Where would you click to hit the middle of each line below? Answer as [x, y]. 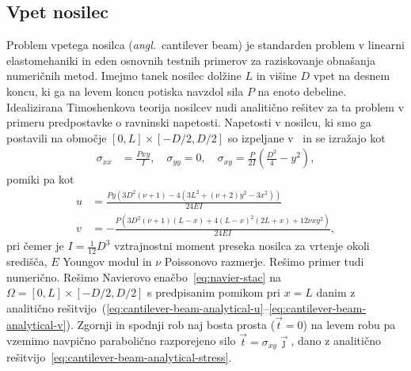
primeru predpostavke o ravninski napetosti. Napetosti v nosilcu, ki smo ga [189, 122]
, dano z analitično [336, 341]
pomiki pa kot [40, 179]
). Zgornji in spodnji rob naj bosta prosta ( [171, 324]
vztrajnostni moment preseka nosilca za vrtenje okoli [242, 246]
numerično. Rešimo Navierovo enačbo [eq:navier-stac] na [144, 276]
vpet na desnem [352, 76]
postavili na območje [57, 137]
